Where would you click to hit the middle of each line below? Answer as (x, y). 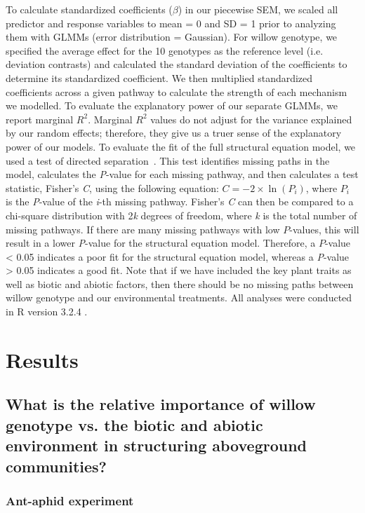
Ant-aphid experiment (70, 500)
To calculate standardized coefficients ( (89, 9)
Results (42, 359)
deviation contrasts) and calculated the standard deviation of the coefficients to (177, 64)
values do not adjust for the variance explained (251, 119)
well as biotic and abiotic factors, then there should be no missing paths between (180, 283)
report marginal (40, 119)
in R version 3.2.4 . (47, 312)
